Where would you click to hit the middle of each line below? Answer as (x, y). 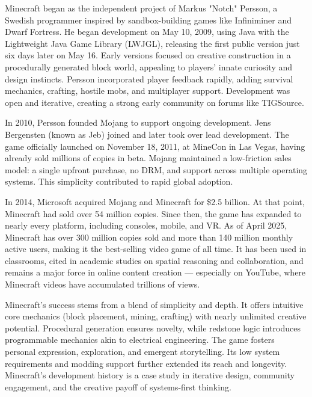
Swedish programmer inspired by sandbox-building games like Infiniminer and (148, 20)
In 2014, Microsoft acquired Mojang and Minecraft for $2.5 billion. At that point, (155, 201)
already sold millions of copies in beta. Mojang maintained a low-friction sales (148, 158)
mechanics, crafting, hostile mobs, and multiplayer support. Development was (148, 91)
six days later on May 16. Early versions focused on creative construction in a (148, 55)
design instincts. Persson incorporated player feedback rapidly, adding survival (149, 78)
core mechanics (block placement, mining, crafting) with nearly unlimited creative (156, 316)
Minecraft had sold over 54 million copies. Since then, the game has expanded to (153, 213)
